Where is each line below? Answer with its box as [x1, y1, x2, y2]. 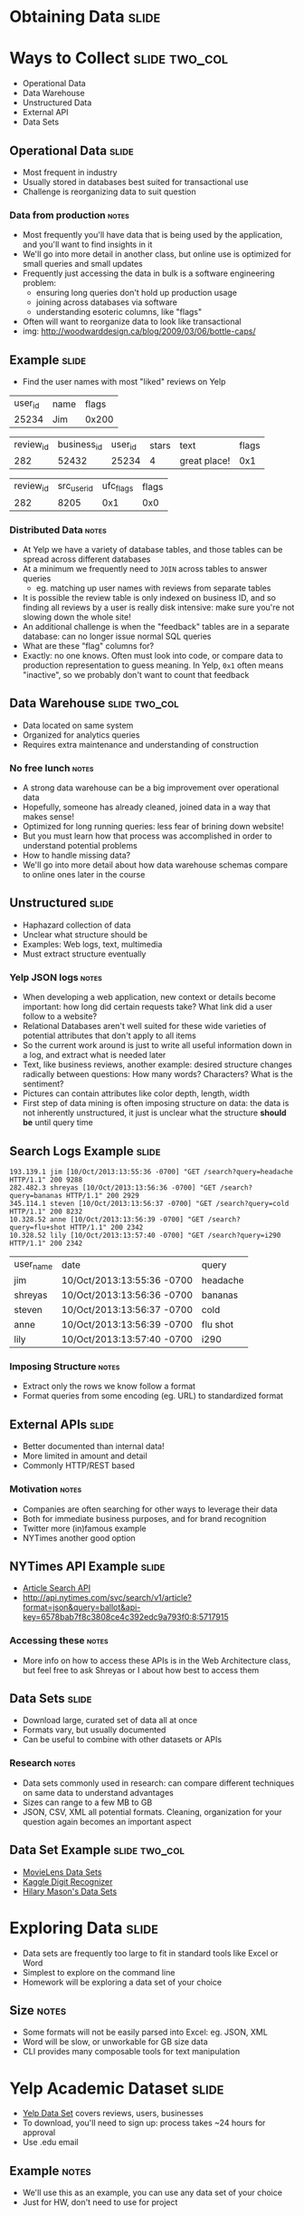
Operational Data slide [9, 142, 134, 158]
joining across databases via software [35, 297, 178, 308]
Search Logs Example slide [9, 1143, 161, 1159]
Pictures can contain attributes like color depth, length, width [22, 1088, 251, 1099]
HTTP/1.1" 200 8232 [9, 1207, 83, 1216]
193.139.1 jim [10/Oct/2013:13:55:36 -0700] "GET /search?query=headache [9, 1167, 294, 1176]
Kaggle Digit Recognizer [22, 1876, 113, 1887]
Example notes [9, 2162, 92, 2179]
